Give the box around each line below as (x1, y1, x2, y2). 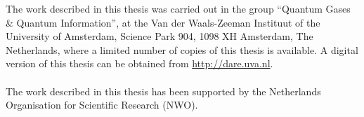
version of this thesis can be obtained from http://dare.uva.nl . (6, 56, 273, 71)
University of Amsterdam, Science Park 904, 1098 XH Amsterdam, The (6, 29, 313, 43)
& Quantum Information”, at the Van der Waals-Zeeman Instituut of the (6, 15, 320, 29)
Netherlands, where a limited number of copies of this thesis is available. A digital (6, 42, 358, 57)
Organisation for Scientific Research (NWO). (6, 97, 198, 112)
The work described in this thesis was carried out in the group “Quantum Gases (6, 1, 351, 15)
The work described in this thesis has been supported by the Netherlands (6, 83, 321, 98)
